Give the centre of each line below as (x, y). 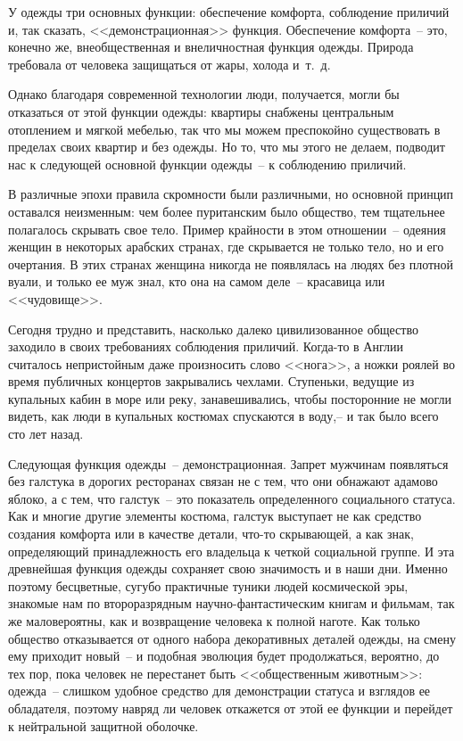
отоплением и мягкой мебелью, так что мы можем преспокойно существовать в (224, 129)
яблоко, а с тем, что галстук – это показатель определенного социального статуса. (232, 498)
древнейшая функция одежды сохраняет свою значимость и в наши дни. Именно (228, 568)
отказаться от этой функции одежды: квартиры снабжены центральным (201, 111)
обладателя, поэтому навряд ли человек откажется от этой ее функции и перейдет (231, 708)
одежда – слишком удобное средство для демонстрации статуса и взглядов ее (219, 691)
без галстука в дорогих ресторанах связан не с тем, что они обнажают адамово (223, 481)
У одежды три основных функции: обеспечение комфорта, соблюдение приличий (229, 12)
